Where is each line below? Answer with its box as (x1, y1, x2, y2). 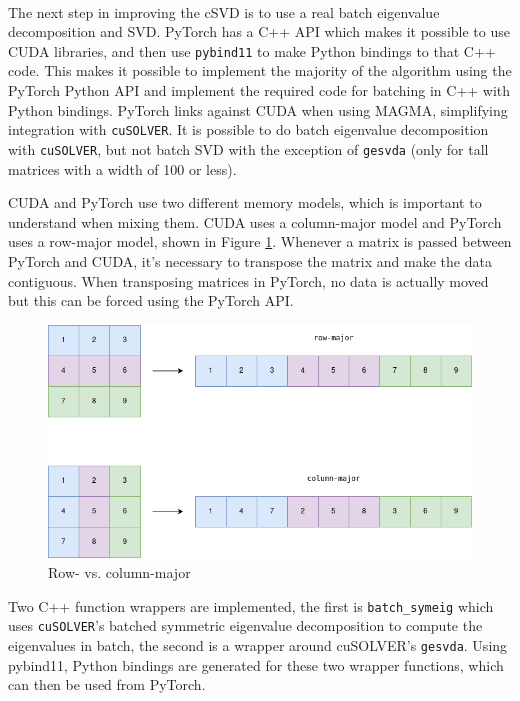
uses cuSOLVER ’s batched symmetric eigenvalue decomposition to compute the (8, 615, 483, 636)
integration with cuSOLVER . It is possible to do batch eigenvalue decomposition (8, 119, 489, 140)
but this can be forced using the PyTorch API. (8, 290, 294, 311)
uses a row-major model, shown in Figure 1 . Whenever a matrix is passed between (8, 231, 512, 252)
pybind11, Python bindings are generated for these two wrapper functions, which (8, 654, 504, 675)
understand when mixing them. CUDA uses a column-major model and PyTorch (8, 211, 502, 232)
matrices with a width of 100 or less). (8, 158, 237, 179)
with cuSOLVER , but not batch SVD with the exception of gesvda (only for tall (8, 138, 489, 159)
